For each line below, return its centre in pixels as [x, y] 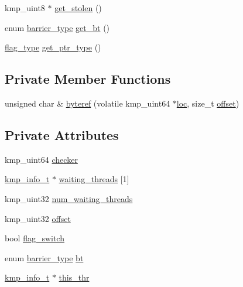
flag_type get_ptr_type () [53, 47]
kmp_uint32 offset [38, 218]
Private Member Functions [88, 79]
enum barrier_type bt [44, 257]
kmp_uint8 [25, 8]
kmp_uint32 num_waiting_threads [69, 198]
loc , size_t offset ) [208, 103]
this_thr [74, 277]
